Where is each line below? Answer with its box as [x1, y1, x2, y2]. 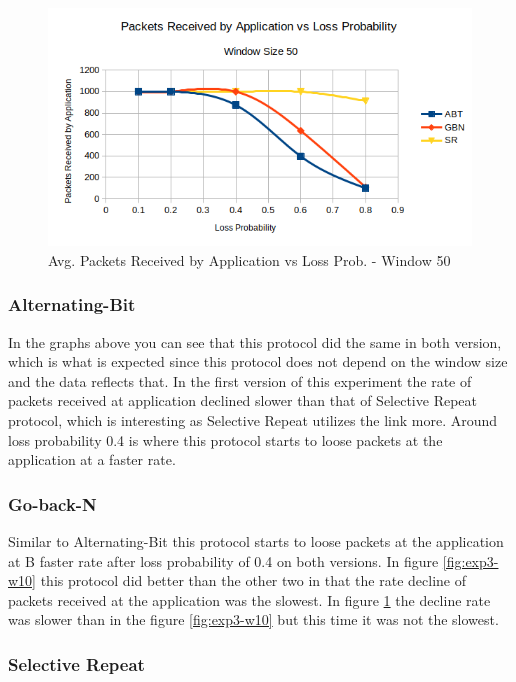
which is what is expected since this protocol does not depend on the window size [8, 351, 508, 372]
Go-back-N [8, 491, 97, 516]
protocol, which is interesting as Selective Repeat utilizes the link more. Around [8, 410, 498, 431]
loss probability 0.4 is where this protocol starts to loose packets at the [8, 429, 443, 450]
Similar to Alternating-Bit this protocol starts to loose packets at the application [8, 531, 504, 552]
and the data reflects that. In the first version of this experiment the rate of [8, 370, 472, 391]
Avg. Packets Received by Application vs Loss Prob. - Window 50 [48, 249, 451, 270]
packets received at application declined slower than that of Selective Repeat [8, 390, 477, 411]
